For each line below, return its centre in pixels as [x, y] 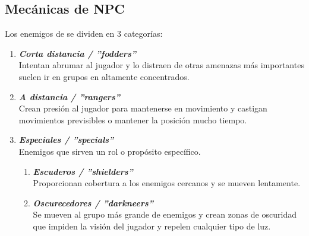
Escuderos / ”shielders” [83, 171]
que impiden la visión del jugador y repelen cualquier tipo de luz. [152, 226]
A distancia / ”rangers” [69, 96]
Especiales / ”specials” [66, 140]
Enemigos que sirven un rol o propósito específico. [110, 151]
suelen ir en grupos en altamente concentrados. [104, 76]
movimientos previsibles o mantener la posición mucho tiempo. [133, 119]
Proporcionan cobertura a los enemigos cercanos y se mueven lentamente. [167, 183]
